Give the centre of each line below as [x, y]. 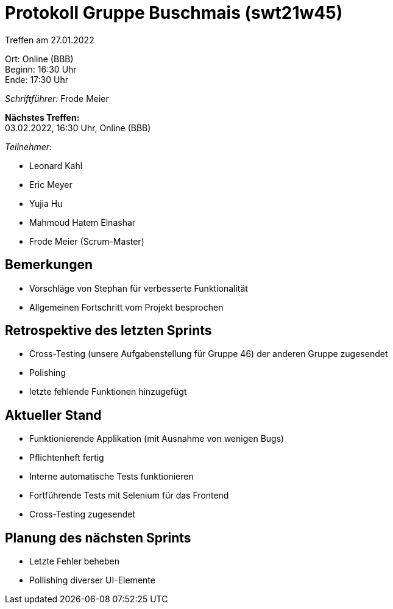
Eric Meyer [51, 184]
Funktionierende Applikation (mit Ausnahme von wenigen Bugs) [157, 439]
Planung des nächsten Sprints [98, 538]
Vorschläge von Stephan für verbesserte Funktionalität [139, 288]
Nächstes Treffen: [42, 117]
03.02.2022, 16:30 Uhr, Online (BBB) [78, 128]
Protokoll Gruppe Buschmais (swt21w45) [174, 13]
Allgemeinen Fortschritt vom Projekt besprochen [126, 307]
